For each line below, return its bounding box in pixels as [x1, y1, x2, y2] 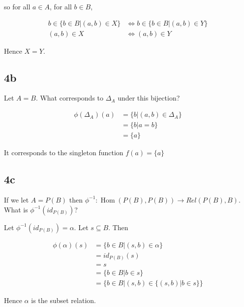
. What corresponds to [35, 93, 104, 103]
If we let [4, 194, 29, 205]
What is [4, 204, 28, 214]
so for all [4, 1, 30, 11]
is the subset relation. [31, 295, 96, 306]
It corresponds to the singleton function [4, 147, 123, 158]
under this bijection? [118, 93, 180, 103]
